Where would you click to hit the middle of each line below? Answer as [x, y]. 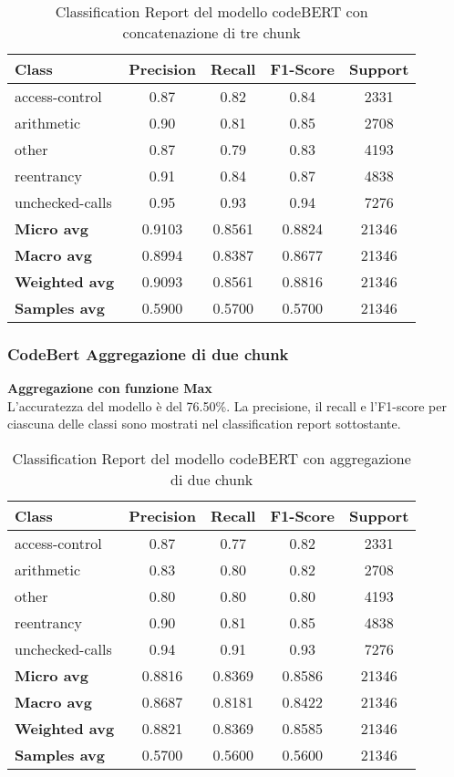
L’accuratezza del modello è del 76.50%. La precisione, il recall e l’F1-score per [227, 405]
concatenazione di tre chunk [212, 32]
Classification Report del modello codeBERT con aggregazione [212, 458]
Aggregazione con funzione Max [110, 388]
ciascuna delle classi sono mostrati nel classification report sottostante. [204, 424]
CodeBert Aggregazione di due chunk [148, 353]
